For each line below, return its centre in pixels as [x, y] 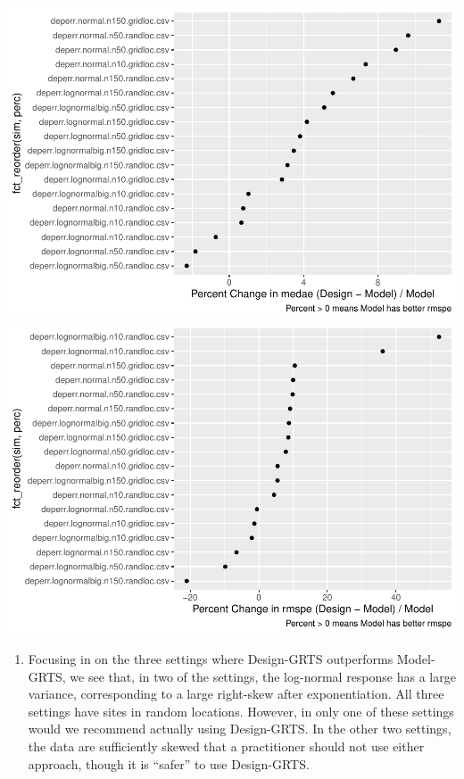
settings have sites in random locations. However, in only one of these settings [241, 711]
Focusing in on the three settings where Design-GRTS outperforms [211, 659]
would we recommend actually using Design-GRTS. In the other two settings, [240, 729]
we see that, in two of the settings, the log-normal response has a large [263, 676]
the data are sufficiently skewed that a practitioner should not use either [226, 746]
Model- [416, 659]
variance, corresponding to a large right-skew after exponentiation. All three [236, 694]
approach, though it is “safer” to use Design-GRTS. [169, 763]
